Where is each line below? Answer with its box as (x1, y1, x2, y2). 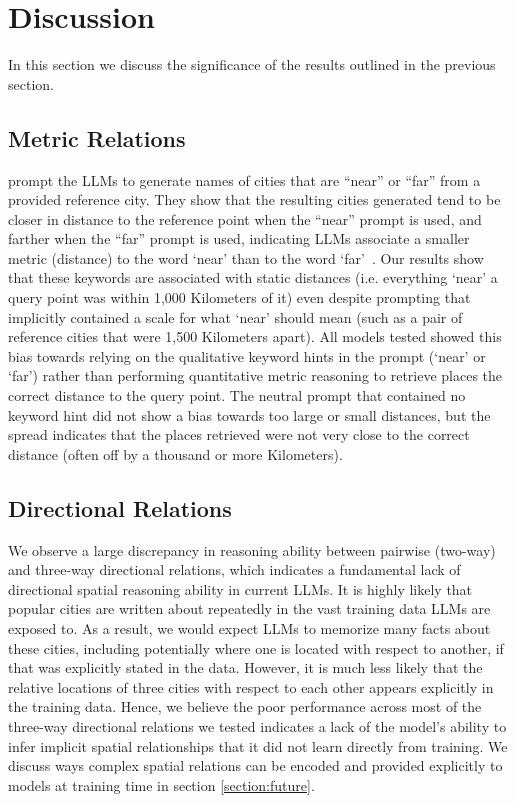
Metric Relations (8, 122, 186, 153)
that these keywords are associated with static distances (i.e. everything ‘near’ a (8, 267, 498, 288)
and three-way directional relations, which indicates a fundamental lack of (8, 559, 461, 580)
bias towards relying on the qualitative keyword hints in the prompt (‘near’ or (8, 345, 486, 366)
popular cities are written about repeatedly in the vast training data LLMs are (8, 598, 491, 619)
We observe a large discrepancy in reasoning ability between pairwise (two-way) (8, 539, 496, 560)
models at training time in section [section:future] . (8, 774, 315, 795)
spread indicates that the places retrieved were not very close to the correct (8, 424, 470, 445)
